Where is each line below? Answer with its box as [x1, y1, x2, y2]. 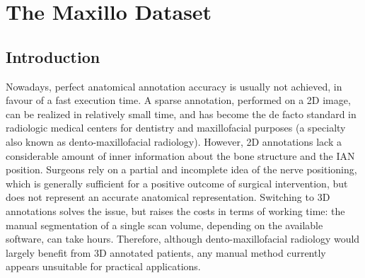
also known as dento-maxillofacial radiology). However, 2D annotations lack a [6, 134, 342, 149]
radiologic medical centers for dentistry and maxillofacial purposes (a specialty [6, 120, 346, 135]
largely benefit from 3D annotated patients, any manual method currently [6, 245, 326, 260]
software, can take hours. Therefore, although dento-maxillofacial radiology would [6, 231, 360, 246]
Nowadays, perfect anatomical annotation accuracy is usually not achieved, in [6, 79, 342, 93]
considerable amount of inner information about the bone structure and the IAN [6, 148, 355, 163]
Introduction [6, 45, 100, 67]
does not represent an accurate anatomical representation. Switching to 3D [6, 190, 330, 204]
